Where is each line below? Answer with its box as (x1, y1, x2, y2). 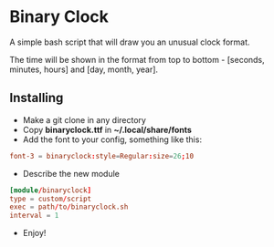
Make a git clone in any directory (22, 114, 146, 125)
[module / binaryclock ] (9, 185, 92, 195)
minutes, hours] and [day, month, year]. (9, 64, 158, 75)
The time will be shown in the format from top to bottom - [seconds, (9, 54, 265, 65)
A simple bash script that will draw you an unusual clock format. (9, 36, 250, 47)
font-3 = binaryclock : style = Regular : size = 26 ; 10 (9, 151, 195, 160)
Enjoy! (22, 228, 47, 239)
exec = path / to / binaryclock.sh (9, 202, 129, 211)
